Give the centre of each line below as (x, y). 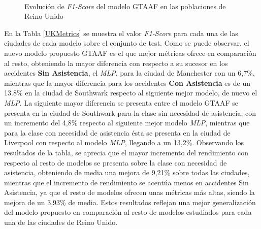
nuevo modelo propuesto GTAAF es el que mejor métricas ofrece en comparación (130, 53)
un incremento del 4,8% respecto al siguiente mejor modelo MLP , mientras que (127, 123)
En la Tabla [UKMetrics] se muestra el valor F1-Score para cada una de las (121, 33)
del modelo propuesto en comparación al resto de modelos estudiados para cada (128, 212)
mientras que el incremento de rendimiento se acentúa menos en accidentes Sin (126, 182)
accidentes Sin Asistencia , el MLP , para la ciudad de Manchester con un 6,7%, (129, 73)
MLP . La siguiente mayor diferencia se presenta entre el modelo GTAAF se (121, 102)
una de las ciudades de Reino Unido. (61, 222)
